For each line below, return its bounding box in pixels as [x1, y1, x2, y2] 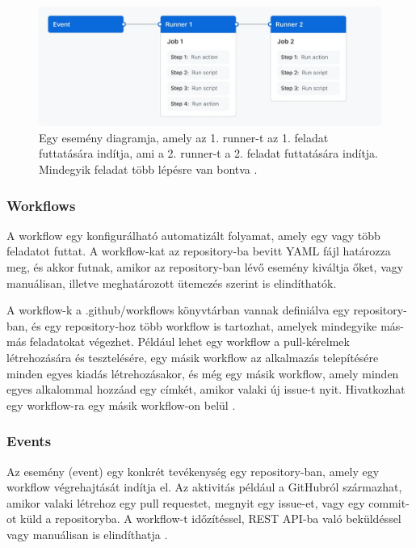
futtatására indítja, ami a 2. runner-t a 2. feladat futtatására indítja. [39, 145, 378, 162]
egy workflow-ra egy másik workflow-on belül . [6, 396, 236, 413]
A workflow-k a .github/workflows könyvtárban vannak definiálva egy [6, 301, 350, 318]
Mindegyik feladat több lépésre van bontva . [39, 161, 258, 178]
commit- [368, 494, 410, 511]
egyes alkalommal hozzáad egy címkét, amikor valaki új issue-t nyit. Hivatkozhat [6, 381, 405, 398]
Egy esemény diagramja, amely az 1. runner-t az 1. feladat [39, 129, 329, 145]
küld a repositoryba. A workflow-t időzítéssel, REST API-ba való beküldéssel [20, 510, 401, 527]
